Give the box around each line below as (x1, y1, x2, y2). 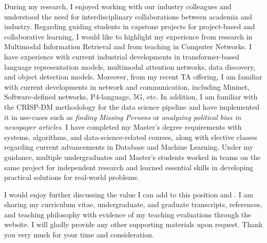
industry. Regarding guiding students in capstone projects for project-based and (4, 21, 255, 32)
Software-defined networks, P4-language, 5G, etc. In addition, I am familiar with (4, 91, 258, 102)
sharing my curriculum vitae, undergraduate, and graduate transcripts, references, (4, 199, 262, 210)
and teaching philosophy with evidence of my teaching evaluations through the (4, 209, 252, 219)
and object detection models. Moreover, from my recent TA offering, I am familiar (4, 71, 262, 82)
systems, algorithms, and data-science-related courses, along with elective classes (4, 131, 257, 142)
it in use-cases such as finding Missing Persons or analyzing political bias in (4, 111, 241, 122)
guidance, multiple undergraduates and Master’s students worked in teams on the (4, 151, 261, 162)
